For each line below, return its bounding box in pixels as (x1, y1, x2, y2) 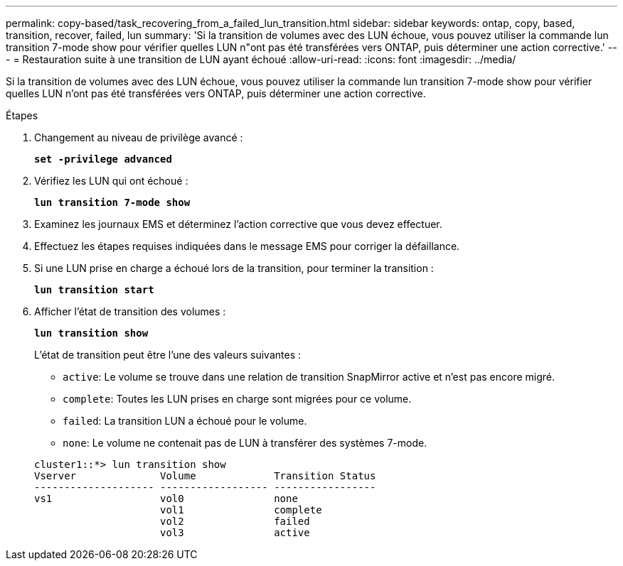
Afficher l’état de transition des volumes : (34, 305, 226, 317)
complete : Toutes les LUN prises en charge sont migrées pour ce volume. (63, 393, 412, 405)
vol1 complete (160, 504, 322, 516)
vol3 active (160, 527, 310, 538)
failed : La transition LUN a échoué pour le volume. (63, 415, 307, 427)
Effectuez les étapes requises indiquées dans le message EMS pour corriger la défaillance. (34, 240, 460, 252)
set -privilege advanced (34, 153, 172, 165)
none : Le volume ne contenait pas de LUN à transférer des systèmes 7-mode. (63, 437, 427, 449)
